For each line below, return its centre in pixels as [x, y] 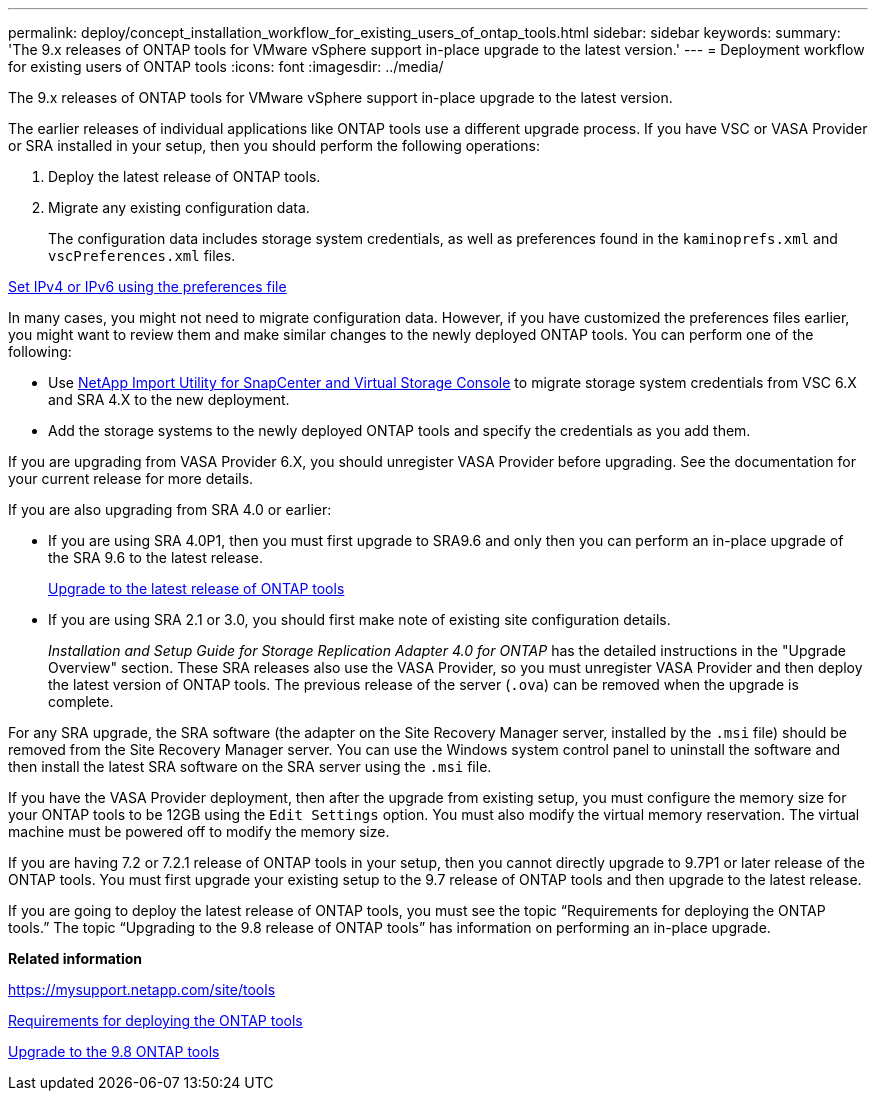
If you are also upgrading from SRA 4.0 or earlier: [170, 509]
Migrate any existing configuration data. [179, 207]
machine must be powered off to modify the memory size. [199, 831]
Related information [75, 958]
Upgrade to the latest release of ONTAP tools [196, 588]
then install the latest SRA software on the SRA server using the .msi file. [250, 766]
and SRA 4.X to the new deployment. [169, 399]
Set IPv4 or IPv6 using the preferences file [147, 286]
